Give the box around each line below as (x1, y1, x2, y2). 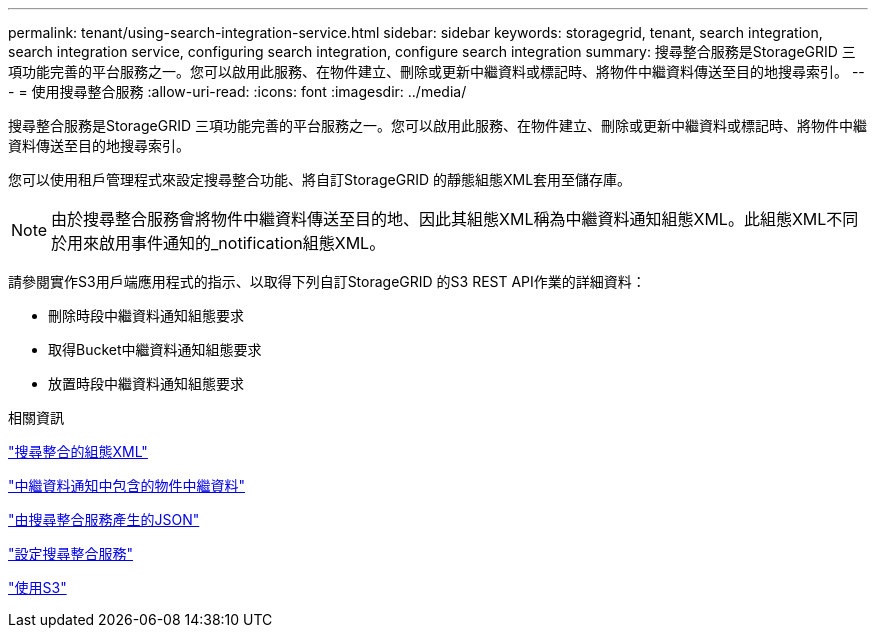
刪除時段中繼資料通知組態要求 (48, 307, 244, 324)
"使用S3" (8, 579, 67, 596)
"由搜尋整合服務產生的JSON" (8, 511, 200, 528)
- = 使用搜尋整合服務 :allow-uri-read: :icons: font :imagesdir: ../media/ (8, 83, 467, 100)
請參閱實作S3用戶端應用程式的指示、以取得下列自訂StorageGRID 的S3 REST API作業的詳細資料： (8, 273, 646, 290)
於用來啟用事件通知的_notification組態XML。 (51, 233, 386, 253)
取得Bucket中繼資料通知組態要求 (48, 341, 262, 358)
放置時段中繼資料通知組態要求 (48, 375, 244, 392)
